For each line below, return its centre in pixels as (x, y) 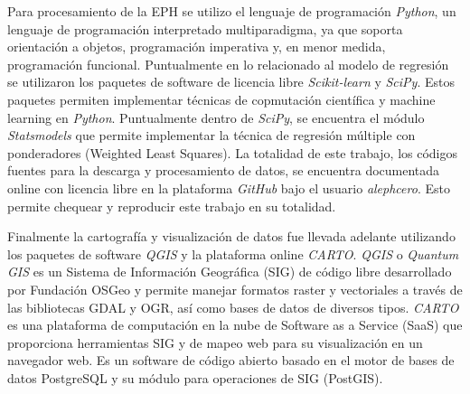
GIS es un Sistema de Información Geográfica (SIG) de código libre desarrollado (230, 272)
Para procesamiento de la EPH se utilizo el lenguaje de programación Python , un (232, 11)
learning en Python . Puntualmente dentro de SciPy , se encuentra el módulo (216, 117)
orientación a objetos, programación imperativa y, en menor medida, (197, 47)
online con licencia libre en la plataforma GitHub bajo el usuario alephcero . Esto (229, 188)
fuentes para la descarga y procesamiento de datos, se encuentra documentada (224, 170)
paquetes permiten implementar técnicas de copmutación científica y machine (221, 99)
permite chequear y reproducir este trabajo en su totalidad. (172, 206)
